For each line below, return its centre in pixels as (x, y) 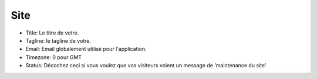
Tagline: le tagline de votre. (58, 40)
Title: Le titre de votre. (52, 33)
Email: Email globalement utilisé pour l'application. (86, 49)
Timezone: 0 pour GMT (54, 57)
